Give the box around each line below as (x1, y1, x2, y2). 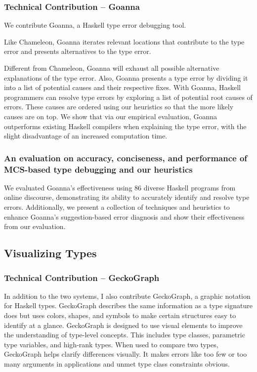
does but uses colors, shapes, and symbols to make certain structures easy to (4, 310, 236, 321)
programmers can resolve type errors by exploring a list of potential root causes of (4, 92, 253, 102)
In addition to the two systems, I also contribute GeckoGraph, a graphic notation (4, 290, 251, 301)
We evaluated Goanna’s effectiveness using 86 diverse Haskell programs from (4, 182, 236, 192)
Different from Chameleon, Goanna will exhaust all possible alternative (4, 63, 219, 73)
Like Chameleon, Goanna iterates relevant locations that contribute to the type (4, 36, 245, 46)
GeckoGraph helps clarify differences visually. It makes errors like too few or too (4, 349, 247, 359)
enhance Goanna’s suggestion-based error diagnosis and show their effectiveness (4, 211, 245, 222)
